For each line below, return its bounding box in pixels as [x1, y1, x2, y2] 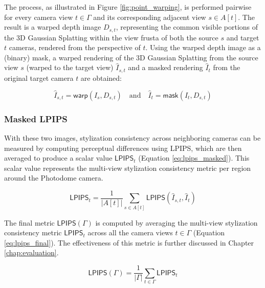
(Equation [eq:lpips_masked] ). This [138, 152, 250, 163]
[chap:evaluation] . [4, 247, 59, 258]
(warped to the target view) [26, 62, 114, 73]
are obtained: [80, 72, 122, 83]
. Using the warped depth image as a [145, 42, 261, 53]
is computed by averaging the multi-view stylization [95, 217, 258, 228]
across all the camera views [87, 227, 173, 238]
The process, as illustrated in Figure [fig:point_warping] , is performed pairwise [4, 2, 252, 12]
